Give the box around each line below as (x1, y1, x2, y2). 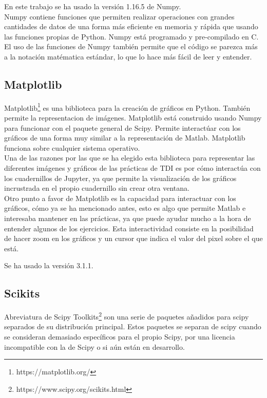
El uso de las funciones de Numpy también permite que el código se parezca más (4, 41, 258, 52)
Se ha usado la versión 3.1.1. (4, 260, 93, 271)
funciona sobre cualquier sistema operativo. (4, 142, 140, 153)
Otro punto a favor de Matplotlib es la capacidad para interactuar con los (4, 192, 236, 203)
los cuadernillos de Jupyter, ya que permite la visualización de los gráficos (4, 172, 237, 183)
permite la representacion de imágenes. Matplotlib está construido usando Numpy (4, 112, 262, 123)
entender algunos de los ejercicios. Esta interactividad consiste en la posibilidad (4, 223, 254, 233)
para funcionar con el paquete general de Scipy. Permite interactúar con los (4, 122, 241, 133)
